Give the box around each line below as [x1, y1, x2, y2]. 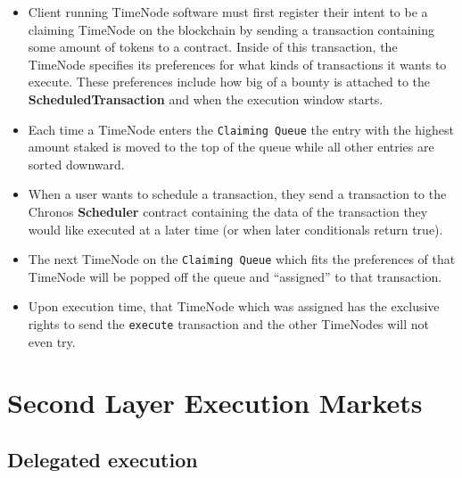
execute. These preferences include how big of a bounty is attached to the [28, 72, 431, 91]
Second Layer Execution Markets [7, 384, 423, 421]
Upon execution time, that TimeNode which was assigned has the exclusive [28, 297, 440, 316]
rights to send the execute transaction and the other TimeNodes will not [28, 315, 429, 334]
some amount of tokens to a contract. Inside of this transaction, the [28, 37, 398, 56]
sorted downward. [28, 154, 125, 173]
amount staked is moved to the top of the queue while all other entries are [28, 137, 434, 156]
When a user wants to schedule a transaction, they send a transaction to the [28, 185, 447, 203]
